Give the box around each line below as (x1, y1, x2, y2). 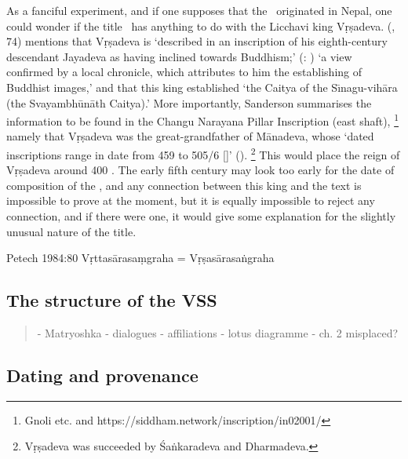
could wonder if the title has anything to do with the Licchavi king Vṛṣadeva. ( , (6, 17, 395, 34)
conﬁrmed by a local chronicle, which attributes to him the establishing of (6, 64, 362, 80)
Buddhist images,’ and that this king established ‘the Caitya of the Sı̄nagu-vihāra (6, 78, 398, 95)
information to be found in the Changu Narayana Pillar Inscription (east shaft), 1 (6, 111, 399, 129)
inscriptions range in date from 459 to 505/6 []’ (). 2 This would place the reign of (6, 144, 400, 162)
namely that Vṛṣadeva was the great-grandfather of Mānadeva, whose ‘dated (6, 128, 374, 144)
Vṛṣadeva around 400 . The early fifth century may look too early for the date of (6, 162, 395, 178)
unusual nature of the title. (6, 223, 137, 239)
